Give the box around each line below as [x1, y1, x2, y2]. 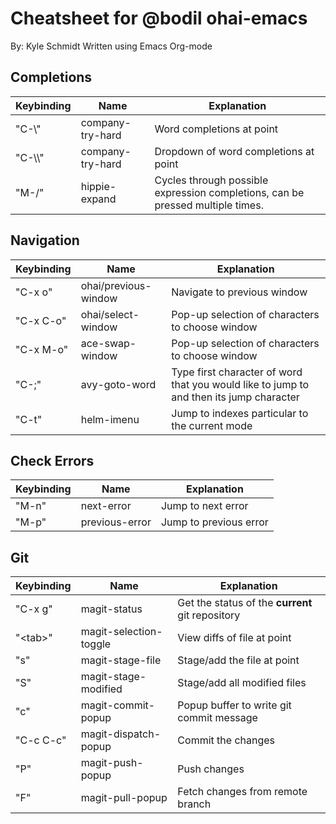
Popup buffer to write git [177, 698, 292, 712]
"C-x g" [15, 602, 53, 616]
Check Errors [10, 452, 95, 469]
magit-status [80, 602, 143, 616]
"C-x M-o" [15, 342, 69, 356]
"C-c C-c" [15, 733, 67, 747]
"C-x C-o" [15, 313, 67, 327]
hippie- [80, 179, 117, 193]
